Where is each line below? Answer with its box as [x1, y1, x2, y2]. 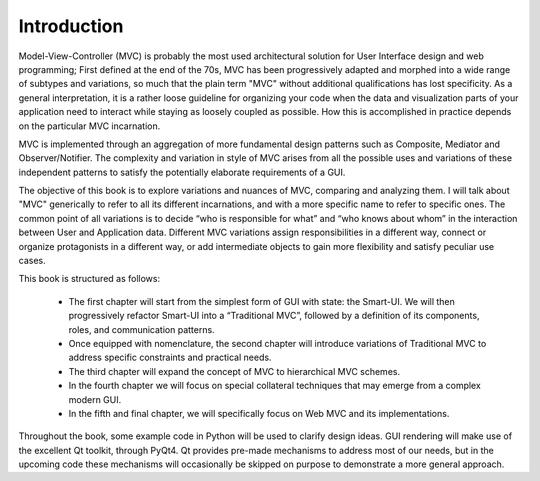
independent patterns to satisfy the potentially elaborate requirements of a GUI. [18, 166, 346, 178]
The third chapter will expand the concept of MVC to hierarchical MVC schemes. [68, 365, 400, 377]
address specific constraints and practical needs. [68, 351, 272, 364]
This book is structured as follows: [18, 273, 160, 285]
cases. [18, 255, 46, 267]
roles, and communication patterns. [68, 323, 215, 335]
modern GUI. [68, 393, 122, 405]
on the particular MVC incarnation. [18, 120, 161, 132]
